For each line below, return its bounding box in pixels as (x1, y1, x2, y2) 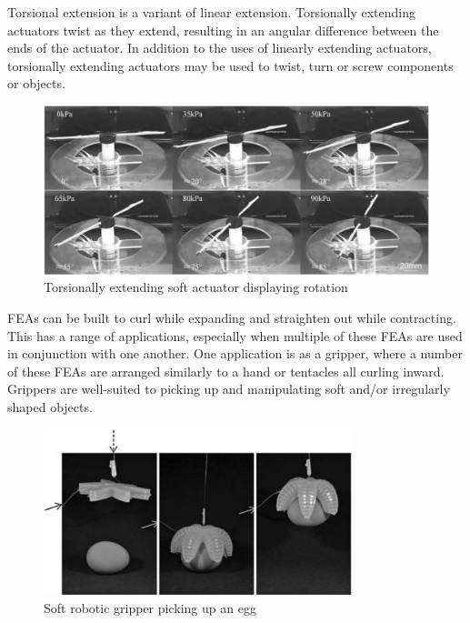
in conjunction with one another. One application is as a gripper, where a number (7, 344, 463, 363)
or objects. (7, 74, 65, 93)
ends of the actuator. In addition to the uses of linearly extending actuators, (7, 38, 432, 57)
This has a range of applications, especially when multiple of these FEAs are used (7, 326, 463, 345)
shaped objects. (7, 397, 93, 417)
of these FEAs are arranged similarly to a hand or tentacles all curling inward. (7, 361, 445, 380)
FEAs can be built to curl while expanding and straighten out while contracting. (7, 308, 456, 327)
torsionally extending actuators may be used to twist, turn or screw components (7, 55, 454, 75)
